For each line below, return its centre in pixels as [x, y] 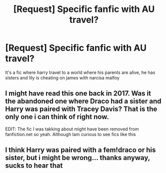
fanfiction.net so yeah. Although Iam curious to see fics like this [70, 134]
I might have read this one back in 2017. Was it [78, 93]
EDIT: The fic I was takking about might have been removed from [72, 129]
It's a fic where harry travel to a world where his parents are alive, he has [80, 72]
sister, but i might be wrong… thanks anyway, [77, 158]
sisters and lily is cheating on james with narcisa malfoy [62, 77]
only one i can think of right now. [57, 117]
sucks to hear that [34, 166]
